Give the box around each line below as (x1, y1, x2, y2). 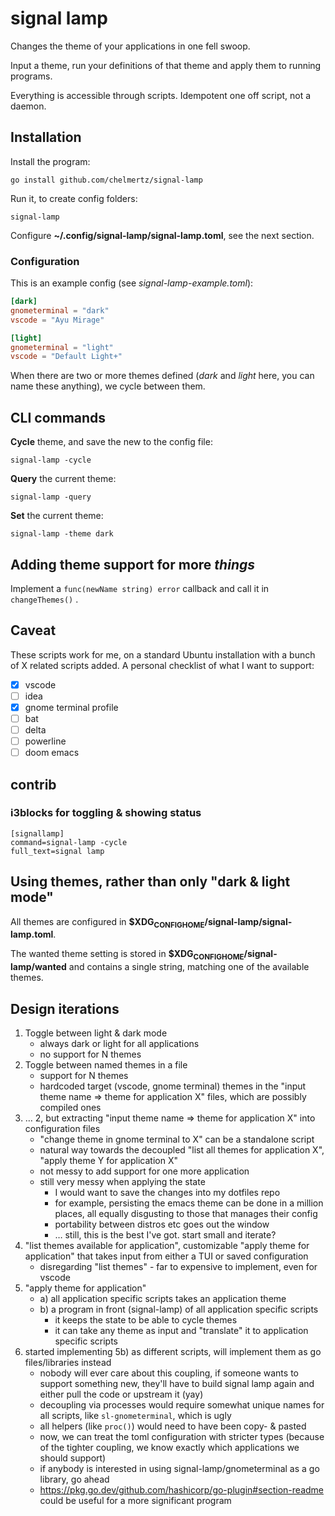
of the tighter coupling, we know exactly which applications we (39, 1442, 300, 1454)
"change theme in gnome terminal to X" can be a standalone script (39, 1133, 315, 1146)
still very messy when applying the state (39, 1176, 206, 1188)
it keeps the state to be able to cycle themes (54, 1314, 238, 1326)
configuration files (24, 1123, 101, 1135)
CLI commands (10, 409, 107, 426)
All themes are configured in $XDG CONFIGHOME (10, 915, 205, 930)
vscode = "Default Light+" (10, 352, 123, 362)
